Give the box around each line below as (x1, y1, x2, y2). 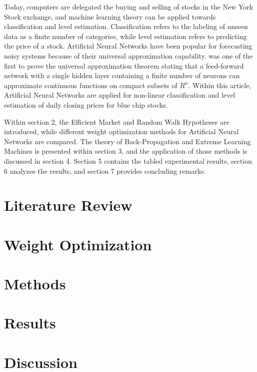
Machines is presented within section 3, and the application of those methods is (4, 146, 247, 156)
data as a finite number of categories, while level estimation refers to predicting (4, 31, 247, 41)
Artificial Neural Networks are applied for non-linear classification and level (4, 90, 235, 100)
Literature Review (4, 195, 132, 215)
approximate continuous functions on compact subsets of (4, 80, 177, 90)
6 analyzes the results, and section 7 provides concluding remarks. (4, 165, 206, 176)
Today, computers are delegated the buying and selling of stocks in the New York (4, 2, 253, 12)
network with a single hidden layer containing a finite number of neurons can (4, 70, 240, 81)
